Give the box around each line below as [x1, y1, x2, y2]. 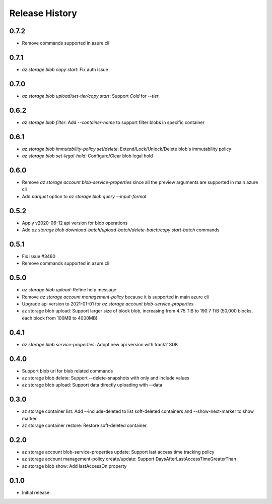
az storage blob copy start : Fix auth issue [22, 66, 108, 73]
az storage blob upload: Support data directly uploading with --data [22, 382, 163, 388]
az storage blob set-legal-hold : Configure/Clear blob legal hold [22, 153, 153, 159]
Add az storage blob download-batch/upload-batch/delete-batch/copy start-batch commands [22, 227, 220, 233]
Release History [9, 8, 78, 19]
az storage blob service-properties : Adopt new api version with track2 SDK [22, 341, 178, 347]
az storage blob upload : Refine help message [22, 287, 117, 293]
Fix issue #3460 [22, 253, 55, 259]
